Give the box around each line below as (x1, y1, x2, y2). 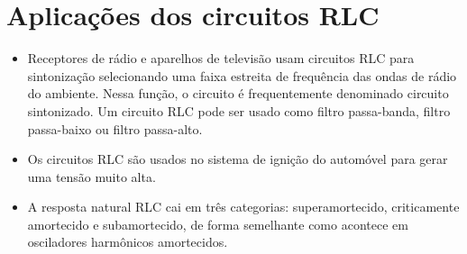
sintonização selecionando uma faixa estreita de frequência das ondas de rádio (27, 66, 457, 85)
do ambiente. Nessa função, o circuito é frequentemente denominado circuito (27, 84, 449, 103)
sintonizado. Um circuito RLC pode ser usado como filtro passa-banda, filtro (27, 101, 451, 120)
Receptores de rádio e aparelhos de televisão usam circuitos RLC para (27, 49, 415, 68)
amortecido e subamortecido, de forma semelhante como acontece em (27, 214, 408, 233)
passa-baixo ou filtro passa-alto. (27, 119, 203, 138)
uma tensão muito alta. (27, 167, 156, 186)
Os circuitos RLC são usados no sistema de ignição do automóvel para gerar (27, 150, 448, 168)
